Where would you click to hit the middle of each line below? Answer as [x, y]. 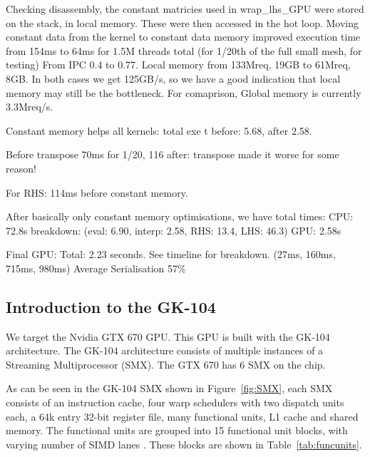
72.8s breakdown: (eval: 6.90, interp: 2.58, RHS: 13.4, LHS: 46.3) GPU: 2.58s [174, 230]
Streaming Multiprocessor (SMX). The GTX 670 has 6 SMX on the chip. [166, 364]
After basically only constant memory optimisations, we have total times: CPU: [180, 216]
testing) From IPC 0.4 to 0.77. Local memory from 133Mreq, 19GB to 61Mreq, [178, 65]
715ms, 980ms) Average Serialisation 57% [96, 268]
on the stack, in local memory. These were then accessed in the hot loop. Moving [182, 22]
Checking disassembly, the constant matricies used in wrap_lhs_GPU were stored [185, 9]
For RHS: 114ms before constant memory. [97, 192]
